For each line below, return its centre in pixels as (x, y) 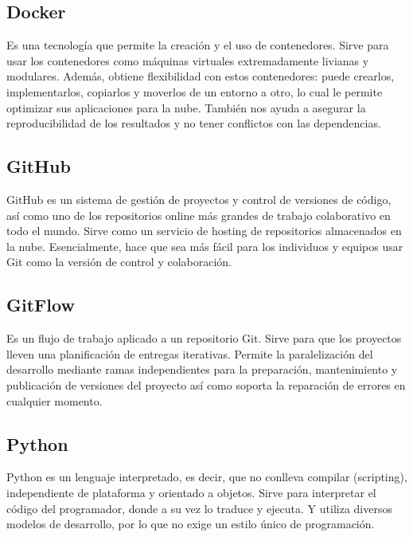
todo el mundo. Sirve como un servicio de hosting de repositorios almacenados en (204, 231)
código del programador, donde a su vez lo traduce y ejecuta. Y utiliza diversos (199, 508)
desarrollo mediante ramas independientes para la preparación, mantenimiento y (202, 369)
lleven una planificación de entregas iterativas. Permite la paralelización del (190, 353)
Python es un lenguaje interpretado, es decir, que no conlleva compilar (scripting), (207, 477)
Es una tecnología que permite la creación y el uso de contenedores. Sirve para (198, 45)
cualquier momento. (55, 400)
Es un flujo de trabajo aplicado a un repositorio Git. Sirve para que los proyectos (204, 338)
